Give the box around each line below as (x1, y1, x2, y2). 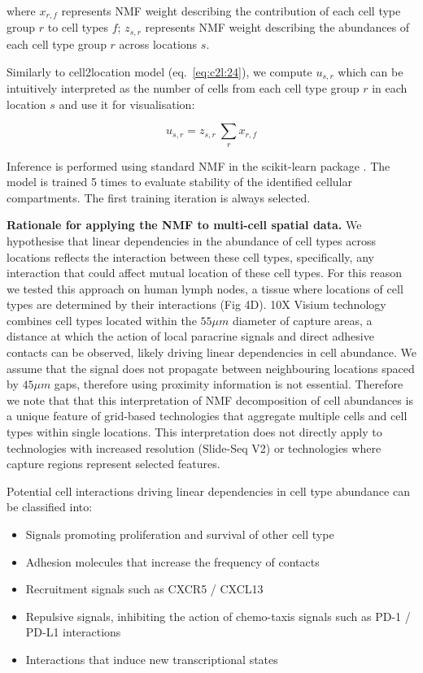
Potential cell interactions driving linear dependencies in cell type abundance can (7, 482, 410, 499)
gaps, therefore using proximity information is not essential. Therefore (54, 376, 403, 393)
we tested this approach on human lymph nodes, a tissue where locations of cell (7, 280, 403, 297)
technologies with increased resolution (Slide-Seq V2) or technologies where (7, 439, 382, 456)
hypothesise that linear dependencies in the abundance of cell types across (7, 232, 376, 249)
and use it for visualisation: (59, 95, 195, 112)
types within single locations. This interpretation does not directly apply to (7, 423, 382, 441)
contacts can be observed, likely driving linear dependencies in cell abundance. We (7, 344, 416, 361)
